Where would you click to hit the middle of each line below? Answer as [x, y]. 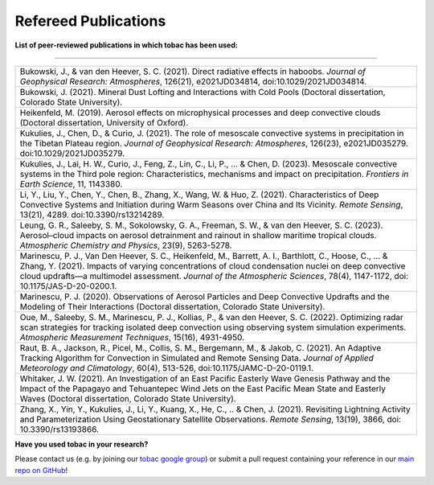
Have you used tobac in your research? [82, 444]
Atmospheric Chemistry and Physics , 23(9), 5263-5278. [126, 245]
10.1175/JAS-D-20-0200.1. [68, 286]
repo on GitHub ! [41, 470]
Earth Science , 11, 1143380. [71, 183]
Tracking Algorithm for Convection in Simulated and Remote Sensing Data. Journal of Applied [197, 358]
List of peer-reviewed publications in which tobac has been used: [127, 45]
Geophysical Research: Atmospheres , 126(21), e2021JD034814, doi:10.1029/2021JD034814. [193, 81]
